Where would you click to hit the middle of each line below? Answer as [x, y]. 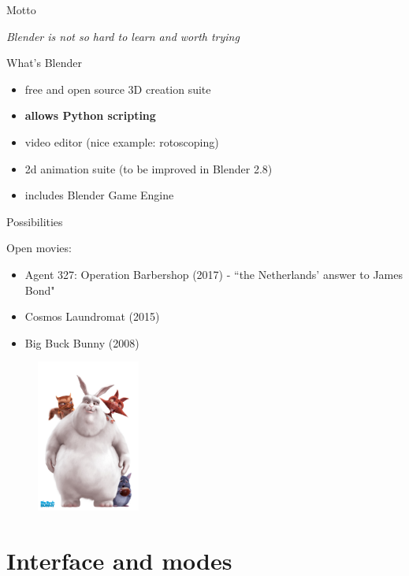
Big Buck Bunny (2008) [82, 342]
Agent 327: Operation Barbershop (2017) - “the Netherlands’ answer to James [214, 274]
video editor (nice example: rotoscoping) [122, 141]
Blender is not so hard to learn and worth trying [123, 36]
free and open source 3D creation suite [118, 89]
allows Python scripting [90, 115]
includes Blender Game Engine [99, 195]
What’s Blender [44, 63]
